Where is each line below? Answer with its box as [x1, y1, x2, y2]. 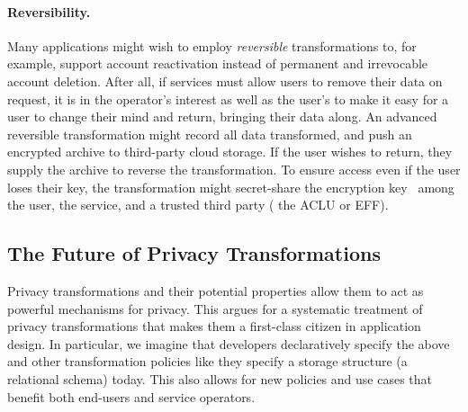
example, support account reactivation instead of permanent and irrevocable [7, 54, 428, 73]
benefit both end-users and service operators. [7, 387, 256, 406]
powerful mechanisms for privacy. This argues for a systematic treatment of [7, 299, 423, 318]
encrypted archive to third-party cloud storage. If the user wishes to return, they [7, 142, 453, 161]
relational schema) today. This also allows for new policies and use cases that [7, 369, 432, 388]
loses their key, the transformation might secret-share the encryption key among [7, 177, 454, 196]
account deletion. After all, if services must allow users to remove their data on [7, 71, 443, 90]
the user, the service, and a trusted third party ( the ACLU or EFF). [7, 195, 389, 214]
